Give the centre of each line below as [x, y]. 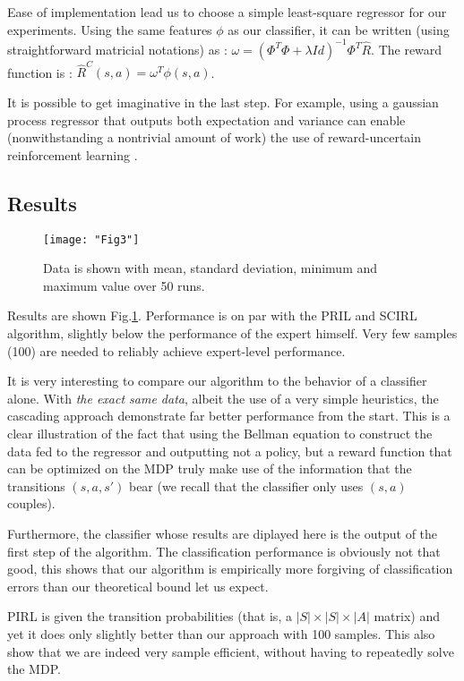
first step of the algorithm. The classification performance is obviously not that [224, 551]
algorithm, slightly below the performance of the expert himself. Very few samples [232, 333]
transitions [36, 485]
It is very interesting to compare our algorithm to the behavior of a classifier [217, 381]
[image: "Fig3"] [91, 239]
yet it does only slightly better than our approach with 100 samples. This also [221, 633]
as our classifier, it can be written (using [339, 29]
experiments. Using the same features [110, 29]
